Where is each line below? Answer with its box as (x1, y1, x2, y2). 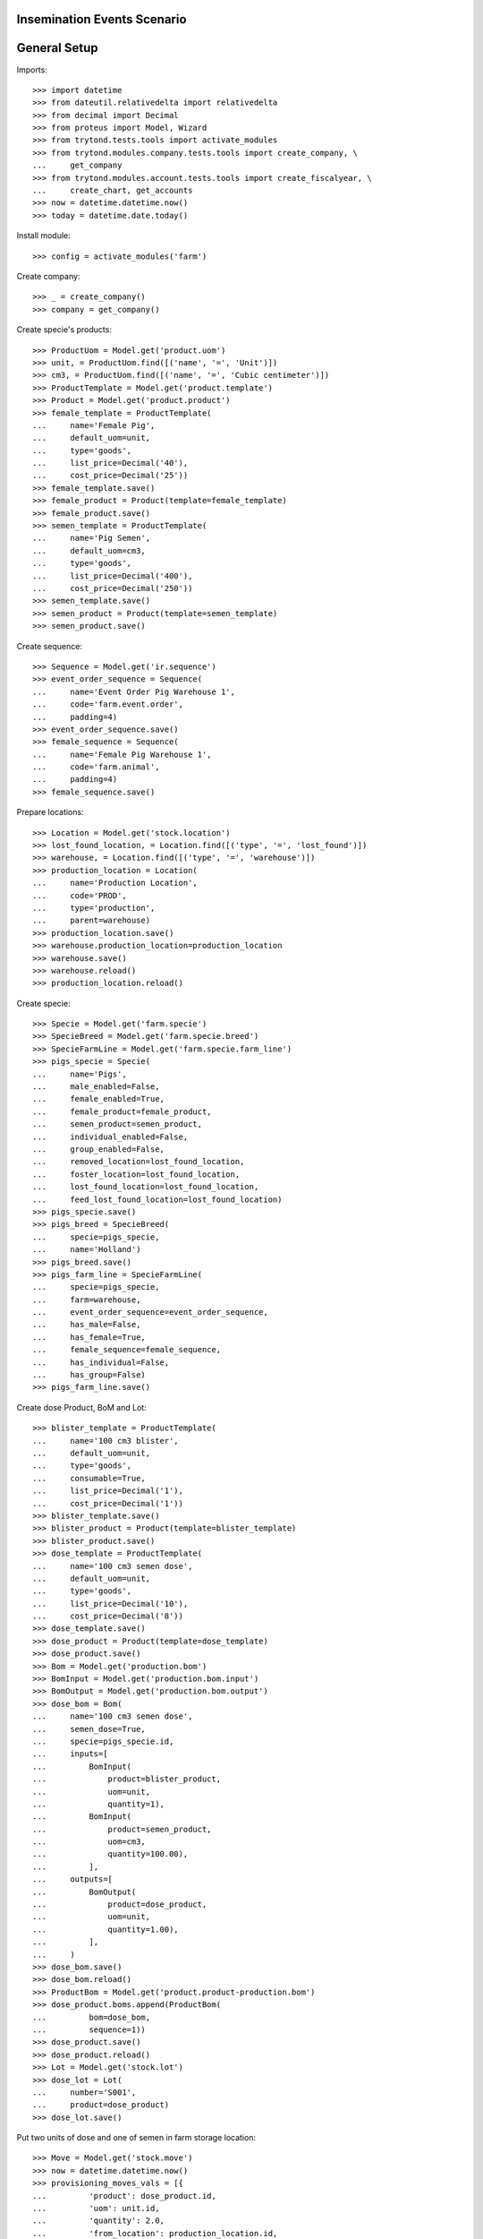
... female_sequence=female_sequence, (32, 1344, 222, 1355)
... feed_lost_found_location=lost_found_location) (32, 1194, 283, 1205)
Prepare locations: (16, 807, 84, 818)
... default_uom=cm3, (32, 545, 147, 555)
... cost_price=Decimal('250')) (32, 583, 193, 593)
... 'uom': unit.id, (32, 2203, 160, 2214)
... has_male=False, (32, 1319, 141, 1330)
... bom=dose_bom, (32, 2012, 151, 2022)
